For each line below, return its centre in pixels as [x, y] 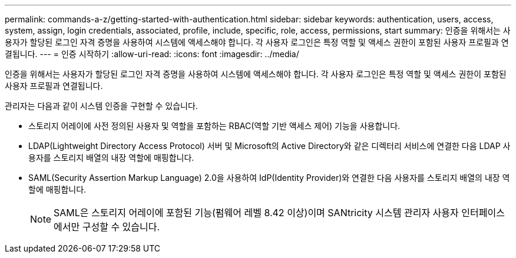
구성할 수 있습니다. [121, 227]
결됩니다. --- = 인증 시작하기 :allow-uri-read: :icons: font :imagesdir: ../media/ [152, 54]
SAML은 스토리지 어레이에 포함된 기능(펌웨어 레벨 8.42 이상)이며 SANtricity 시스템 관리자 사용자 [256, 213]
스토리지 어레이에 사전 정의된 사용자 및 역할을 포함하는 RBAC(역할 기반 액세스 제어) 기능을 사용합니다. [214, 126]
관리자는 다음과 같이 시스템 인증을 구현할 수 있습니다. [101, 106]
